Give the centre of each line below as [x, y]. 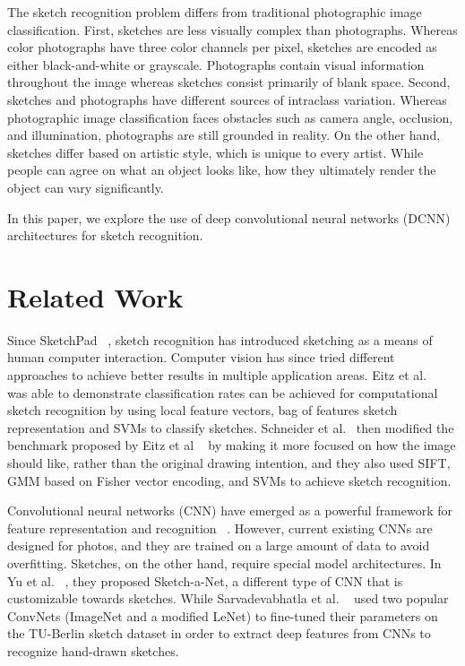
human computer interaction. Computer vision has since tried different [201, 357]
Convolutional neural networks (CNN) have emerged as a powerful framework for [230, 510]
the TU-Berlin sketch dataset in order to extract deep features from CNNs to [219, 633]
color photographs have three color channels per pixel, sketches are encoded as [222, 47]
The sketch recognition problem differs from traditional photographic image [215, 12]
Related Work [95, 296]
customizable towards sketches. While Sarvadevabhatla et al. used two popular [228, 598]
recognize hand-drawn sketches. [93, 650]
